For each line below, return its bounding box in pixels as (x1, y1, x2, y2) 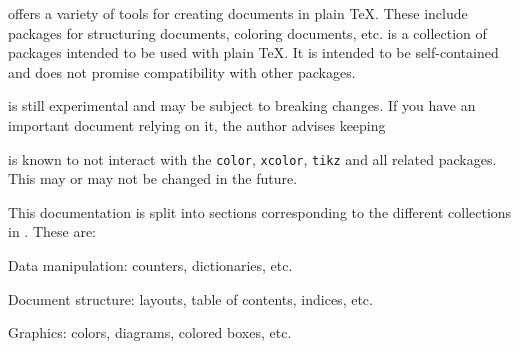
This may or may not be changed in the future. (8, 168, 298, 189)
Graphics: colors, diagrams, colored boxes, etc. (8, 322, 292, 343)
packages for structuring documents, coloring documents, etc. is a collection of (8, 22, 487, 43)
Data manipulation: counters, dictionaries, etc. (8, 255, 293, 275)
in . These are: (8, 221, 96, 242)
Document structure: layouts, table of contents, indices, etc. (8, 288, 373, 309)
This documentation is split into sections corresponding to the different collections (8, 201, 512, 222)
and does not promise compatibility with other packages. (8, 61, 356, 82)
